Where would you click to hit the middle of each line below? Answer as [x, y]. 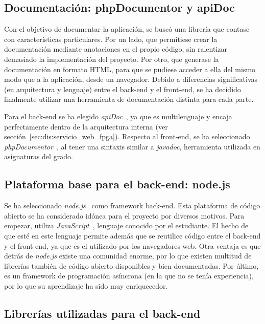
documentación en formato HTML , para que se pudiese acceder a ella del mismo [130, 69]
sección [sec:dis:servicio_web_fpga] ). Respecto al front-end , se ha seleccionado [127, 136]
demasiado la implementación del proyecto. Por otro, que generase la [112, 59]
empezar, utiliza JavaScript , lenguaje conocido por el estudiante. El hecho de [126, 225]
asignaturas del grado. [39, 156]
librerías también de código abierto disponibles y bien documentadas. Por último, [131, 265]
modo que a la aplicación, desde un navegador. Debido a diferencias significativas [131, 79]
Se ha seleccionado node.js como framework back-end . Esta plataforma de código [132, 206]
